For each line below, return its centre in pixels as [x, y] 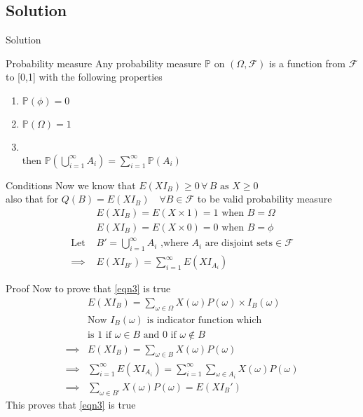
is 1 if [100, 335]
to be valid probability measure [265, 199]
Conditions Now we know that [71, 185]
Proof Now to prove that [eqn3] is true [88, 288]
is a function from [307, 63]
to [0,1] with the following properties [84, 77]
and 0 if [160, 335]
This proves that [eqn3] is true [71, 404]
